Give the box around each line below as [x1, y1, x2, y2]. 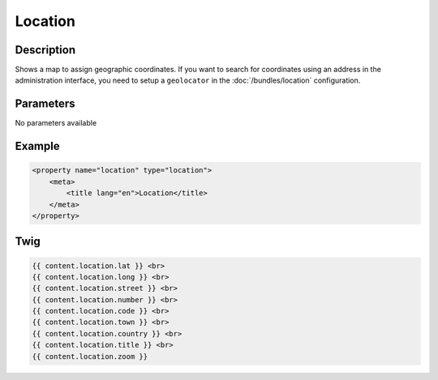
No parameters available [15, 118, 97, 128]
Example [15, 139, 60, 153]
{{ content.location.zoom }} [32, 352, 148, 361]
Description [15, 43, 76, 57]
